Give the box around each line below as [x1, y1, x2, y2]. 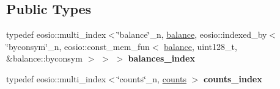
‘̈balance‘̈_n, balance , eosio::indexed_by [117, 28, 267, 41]
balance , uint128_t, [164, 40, 237, 52]
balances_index [128, 52, 195, 65]
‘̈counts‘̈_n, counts [117, 72, 187, 85]
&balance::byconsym [6, 52, 83, 65]
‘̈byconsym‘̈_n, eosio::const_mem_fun [6, 40, 150, 52]
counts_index [204, 72, 262, 85]
